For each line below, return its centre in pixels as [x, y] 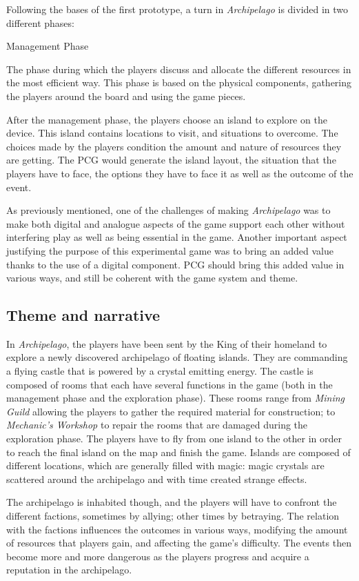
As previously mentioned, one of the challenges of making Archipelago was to [168, 210]
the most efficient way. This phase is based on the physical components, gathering [179, 82]
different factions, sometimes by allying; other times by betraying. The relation [173, 516]
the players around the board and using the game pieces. [126, 96]
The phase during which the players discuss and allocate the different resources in [179, 69]
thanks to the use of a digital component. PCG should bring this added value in [175, 264]
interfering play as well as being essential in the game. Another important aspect [177, 237]
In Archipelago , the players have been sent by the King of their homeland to [167, 343]
